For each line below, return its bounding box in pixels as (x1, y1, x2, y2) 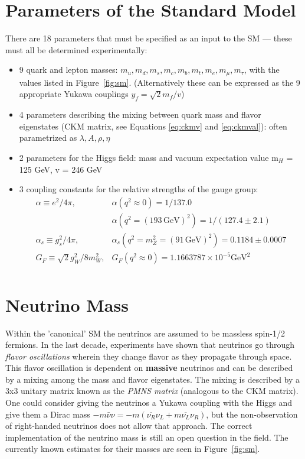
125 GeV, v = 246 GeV (19, 163, 103, 175)
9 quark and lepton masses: (19, 63, 118, 76)
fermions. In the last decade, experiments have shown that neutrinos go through (5, 338, 295, 351)
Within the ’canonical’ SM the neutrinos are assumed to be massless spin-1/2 (5, 327, 285, 339)
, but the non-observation (206, 408, 298, 420)
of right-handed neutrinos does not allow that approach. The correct (5, 419, 252, 432)
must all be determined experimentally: (5, 43, 147, 56)
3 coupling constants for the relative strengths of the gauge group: (19, 183, 258, 195)
